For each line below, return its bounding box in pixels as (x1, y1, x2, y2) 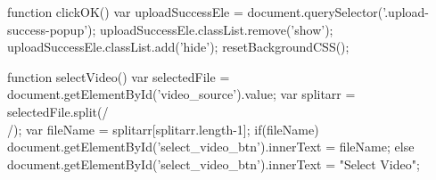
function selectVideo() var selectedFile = (7, 67, 230, 86)
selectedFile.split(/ (7, 102, 109, 120)
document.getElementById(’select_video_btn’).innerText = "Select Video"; (7, 154, 420, 173)
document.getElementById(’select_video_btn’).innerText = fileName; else (7, 137, 415, 156)
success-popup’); (7, 20, 96, 38)
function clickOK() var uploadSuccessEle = (7, 3, 243, 20)
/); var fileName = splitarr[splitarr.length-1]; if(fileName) (7, 119, 319, 138)
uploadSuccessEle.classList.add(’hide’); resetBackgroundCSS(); (7, 37, 350, 56)
